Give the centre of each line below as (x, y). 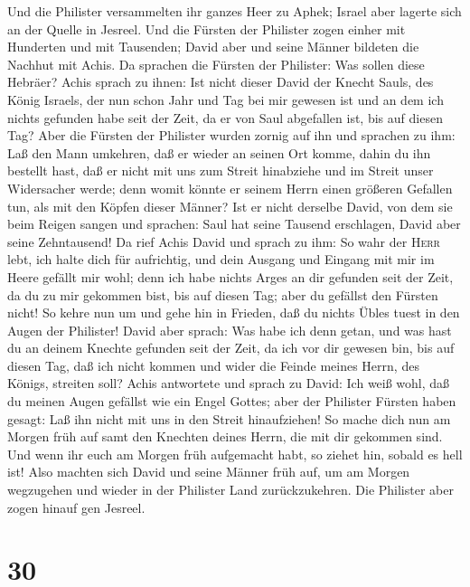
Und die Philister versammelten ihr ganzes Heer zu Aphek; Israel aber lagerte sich (235, 11)
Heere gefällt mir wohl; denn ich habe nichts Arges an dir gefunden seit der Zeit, (230, 276)
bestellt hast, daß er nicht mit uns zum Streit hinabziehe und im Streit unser (221, 170)
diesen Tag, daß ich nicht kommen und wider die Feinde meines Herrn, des (213, 365)
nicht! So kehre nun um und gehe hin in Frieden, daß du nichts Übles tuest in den (234, 312)
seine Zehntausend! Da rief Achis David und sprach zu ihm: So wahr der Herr (224, 241)
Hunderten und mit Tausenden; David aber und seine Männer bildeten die (213, 47)
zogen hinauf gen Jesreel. (76, 507)
